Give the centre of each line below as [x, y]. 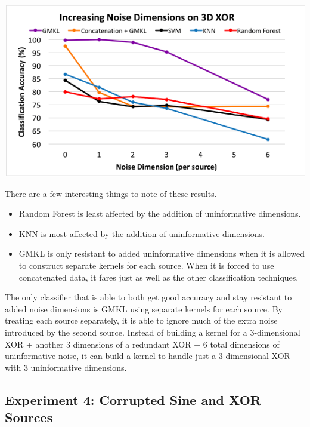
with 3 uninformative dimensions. [66, 367]
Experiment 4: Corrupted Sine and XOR [133, 399]
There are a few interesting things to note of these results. [111, 193]
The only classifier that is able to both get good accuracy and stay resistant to [148, 297]
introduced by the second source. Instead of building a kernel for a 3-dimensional [153, 332]
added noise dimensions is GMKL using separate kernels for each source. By [144, 308]
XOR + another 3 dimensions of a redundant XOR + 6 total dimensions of [142, 344]
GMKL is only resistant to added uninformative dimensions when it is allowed [162, 254]
